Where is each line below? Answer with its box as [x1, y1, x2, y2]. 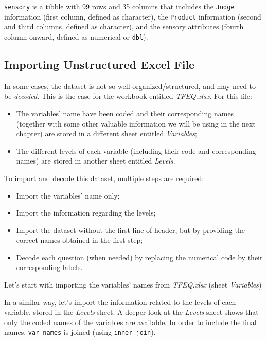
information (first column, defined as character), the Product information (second [4, 11, 261, 22]
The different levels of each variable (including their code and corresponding [16, 145, 256, 156]
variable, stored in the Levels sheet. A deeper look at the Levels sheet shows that [4, 307, 259, 317]
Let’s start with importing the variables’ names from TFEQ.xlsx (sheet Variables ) [4, 279, 262, 290]
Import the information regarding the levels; [16, 207, 156, 218]
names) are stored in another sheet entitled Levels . [16, 155, 175, 166]
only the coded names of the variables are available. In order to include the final [4, 316, 257, 327]
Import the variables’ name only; [16, 190, 120, 201]
